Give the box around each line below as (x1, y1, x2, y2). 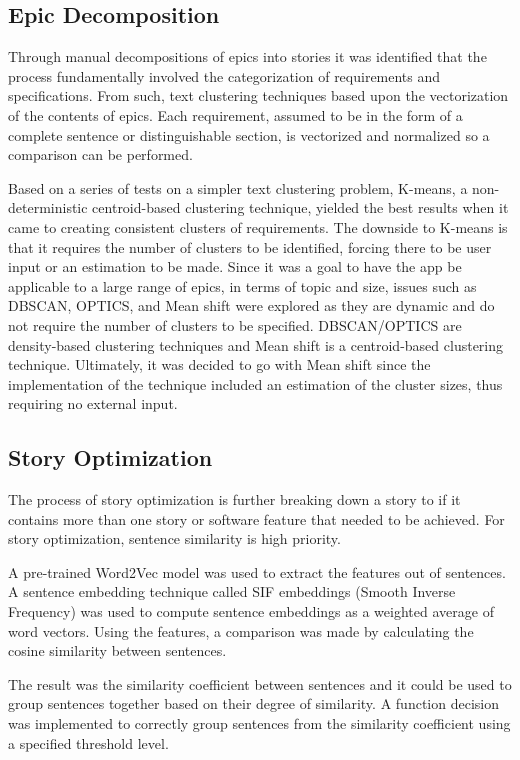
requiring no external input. (8, 393, 178, 414)
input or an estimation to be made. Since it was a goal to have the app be (8, 256, 462, 277)
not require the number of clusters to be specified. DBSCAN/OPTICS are (8, 314, 462, 335)
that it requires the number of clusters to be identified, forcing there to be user (8, 236, 492, 257)
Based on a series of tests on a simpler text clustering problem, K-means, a (8, 177, 468, 198)
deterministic (8, 197, 88, 218)
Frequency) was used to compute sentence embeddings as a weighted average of (8, 601, 494, 622)
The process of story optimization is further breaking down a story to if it (8, 489, 461, 510)
